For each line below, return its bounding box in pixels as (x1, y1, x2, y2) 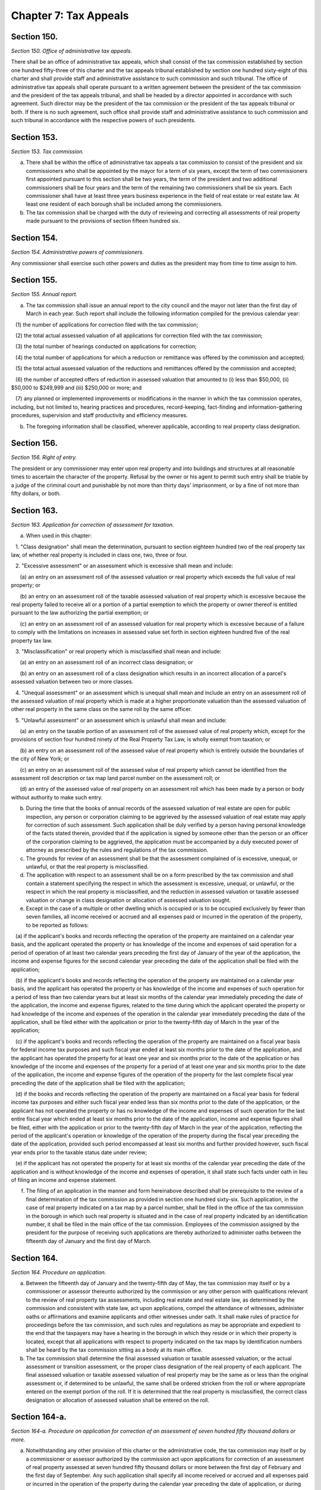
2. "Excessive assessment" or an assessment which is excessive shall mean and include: (15, 562, 234, 569)
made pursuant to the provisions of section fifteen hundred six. (26, 218, 181, 225)
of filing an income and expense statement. (11, 1177, 117, 1183)
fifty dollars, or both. (11, 489, 61, 497)
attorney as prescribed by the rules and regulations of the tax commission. (26, 846, 209, 853)
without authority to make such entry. (11, 793, 103, 801)
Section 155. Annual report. (11, 291, 78, 298)
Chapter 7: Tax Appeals (11, 9, 129, 22)
